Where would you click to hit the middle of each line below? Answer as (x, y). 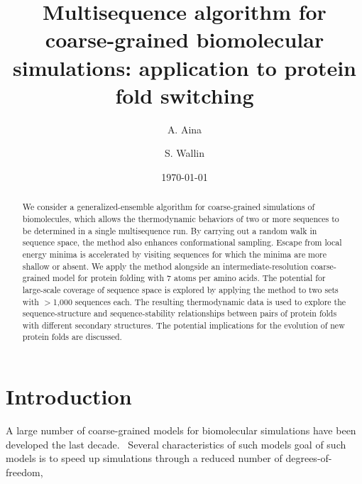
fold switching (185, 95)
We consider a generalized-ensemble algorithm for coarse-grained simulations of (169, 207)
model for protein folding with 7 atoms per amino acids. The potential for (189, 278)
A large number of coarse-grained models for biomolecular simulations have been (181, 430)
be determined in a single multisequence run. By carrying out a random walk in (170, 230)
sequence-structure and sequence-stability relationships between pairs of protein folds (180, 313)
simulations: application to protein (185, 67)
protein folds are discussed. (72, 337)
